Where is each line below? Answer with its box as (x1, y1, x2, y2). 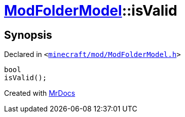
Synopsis (4, 28, 52, 41)
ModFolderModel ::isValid (4, 2, 177, 19)
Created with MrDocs (4, 89, 76, 98)
